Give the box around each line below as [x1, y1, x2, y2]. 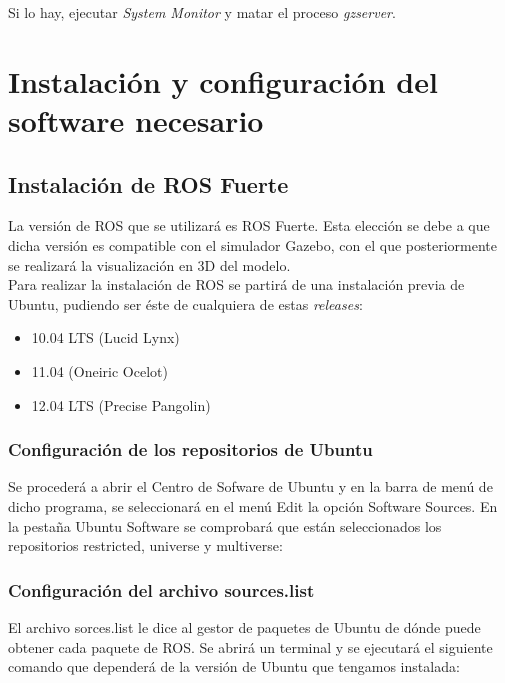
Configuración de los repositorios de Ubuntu [8, 437, 373, 462]
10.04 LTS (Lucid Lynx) [31, 327, 180, 348]
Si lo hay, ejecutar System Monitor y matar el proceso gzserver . [8, 2, 396, 22]
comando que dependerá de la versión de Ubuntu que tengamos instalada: [8, 656, 460, 677]
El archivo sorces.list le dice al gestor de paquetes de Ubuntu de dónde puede [8, 616, 481, 637]
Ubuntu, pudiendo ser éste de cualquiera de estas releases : [8, 293, 363, 314]
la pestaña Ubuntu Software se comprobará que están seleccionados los [8, 515, 442, 536]
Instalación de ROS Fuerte [8, 168, 289, 199]
